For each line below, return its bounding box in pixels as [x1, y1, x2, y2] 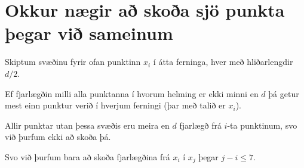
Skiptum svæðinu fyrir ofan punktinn [5, 55, 141, 68]
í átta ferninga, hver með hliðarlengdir [153, 55, 293, 68]
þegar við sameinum [5, 21, 173, 45]
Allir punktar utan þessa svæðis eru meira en [5, 119, 170, 131]
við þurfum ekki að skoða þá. [5, 130, 111, 143]
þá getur [268, 87, 299, 99]
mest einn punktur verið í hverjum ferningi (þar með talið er [5, 99, 226, 111]
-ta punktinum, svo [227, 119, 297, 131]
